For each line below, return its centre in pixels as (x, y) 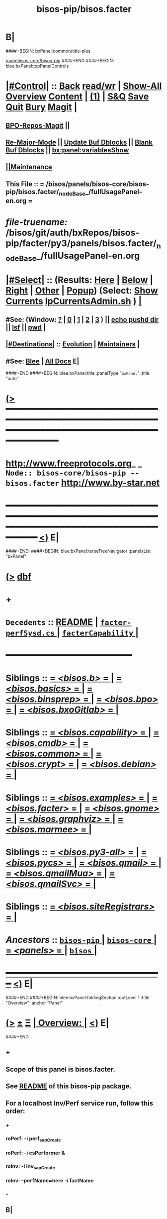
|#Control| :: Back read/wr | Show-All (84, 86)
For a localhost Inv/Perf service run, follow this (80, 1103)
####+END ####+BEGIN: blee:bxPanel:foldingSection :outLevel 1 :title (78, 998)
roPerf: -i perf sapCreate (33, 1139)
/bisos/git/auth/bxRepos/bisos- (73, 233)
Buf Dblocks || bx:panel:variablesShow (67, 150)
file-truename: (37, 222)
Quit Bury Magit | (42, 107)
